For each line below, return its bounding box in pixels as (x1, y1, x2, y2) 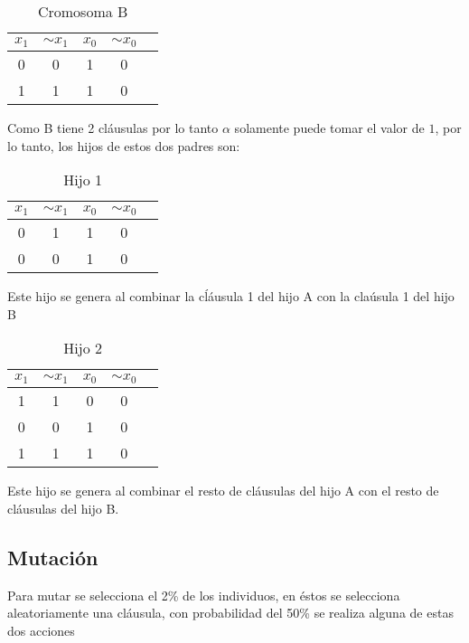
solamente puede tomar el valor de (234, 118, 425, 137)
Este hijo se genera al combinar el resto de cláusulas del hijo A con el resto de (7, 481, 439, 500)
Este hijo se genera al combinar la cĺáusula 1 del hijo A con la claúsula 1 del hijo (7, 287, 455, 306)
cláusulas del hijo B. (7, 498, 119, 517)
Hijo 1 (63, 169, 103, 191)
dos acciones (7, 620, 75, 639)
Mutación (7, 543, 98, 571)
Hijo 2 (63, 337, 103, 359)
